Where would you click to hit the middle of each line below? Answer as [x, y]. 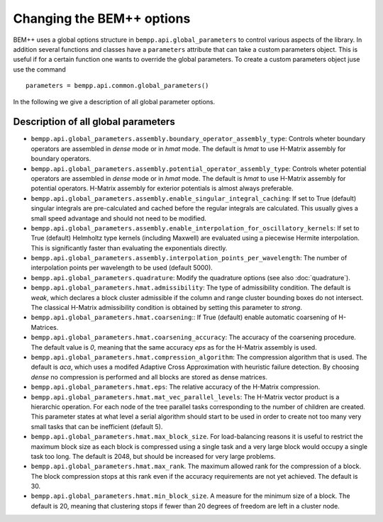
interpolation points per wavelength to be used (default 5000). [122, 268]
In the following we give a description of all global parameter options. [114, 101]
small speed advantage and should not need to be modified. [119, 218]
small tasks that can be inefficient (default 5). [97, 426]
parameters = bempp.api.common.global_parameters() [117, 86]
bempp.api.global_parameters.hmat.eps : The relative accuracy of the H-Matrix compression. [176, 387]
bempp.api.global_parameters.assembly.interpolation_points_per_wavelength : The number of [189, 258]
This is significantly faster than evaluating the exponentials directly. [129, 248]
